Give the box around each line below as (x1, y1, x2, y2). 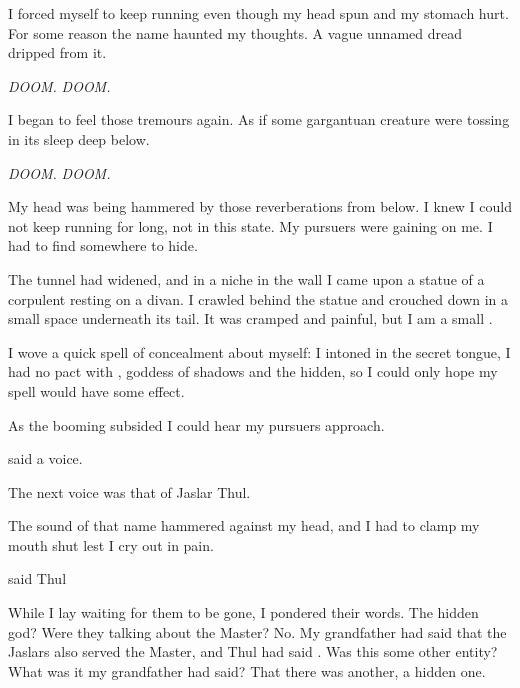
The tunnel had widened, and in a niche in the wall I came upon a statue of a (8, 268, 485, 289)
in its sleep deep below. (8, 128, 150, 149)
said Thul (8, 568, 67, 589)
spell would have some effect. (8, 380, 185, 401)
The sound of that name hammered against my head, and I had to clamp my (8, 515, 480, 536)
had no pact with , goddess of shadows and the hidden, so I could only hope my (8, 361, 498, 382)
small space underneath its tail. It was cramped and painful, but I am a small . (8, 308, 493, 329)
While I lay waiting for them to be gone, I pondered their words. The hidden (8, 602, 479, 623)
